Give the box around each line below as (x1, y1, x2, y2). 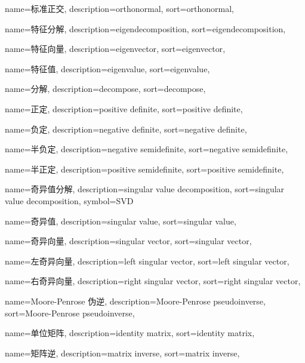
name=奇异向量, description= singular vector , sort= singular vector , (5, 235, 252, 247)
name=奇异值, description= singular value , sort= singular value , (5, 214, 236, 227)
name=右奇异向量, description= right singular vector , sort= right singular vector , (5, 275, 301, 287)
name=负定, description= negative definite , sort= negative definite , (5, 122, 247, 135)
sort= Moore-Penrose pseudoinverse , (5, 306, 135, 319)
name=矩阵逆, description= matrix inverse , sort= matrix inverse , (5, 346, 240, 359)
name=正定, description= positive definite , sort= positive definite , (5, 102, 243, 115)
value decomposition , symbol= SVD (5, 194, 134, 207)
